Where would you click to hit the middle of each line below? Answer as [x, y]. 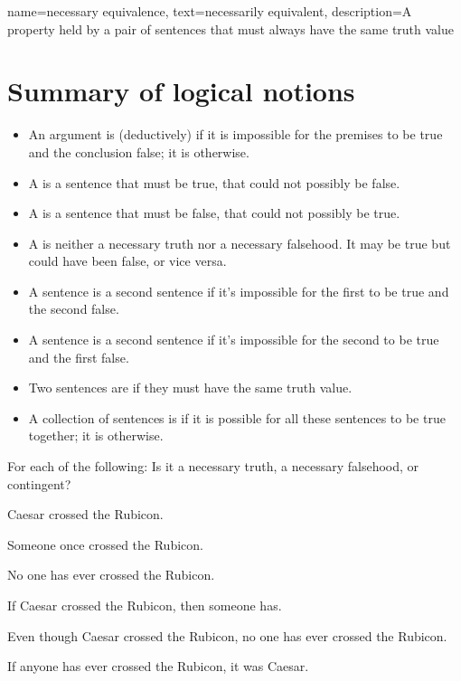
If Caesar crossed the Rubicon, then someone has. [145, 605]
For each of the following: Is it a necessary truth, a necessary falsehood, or [213, 466]
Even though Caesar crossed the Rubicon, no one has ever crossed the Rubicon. [227, 635]
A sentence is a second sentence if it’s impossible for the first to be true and [239, 291]
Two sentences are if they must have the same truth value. [190, 388]
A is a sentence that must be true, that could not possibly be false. [214, 182]
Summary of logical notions [181, 91]
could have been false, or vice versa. [127, 261]
